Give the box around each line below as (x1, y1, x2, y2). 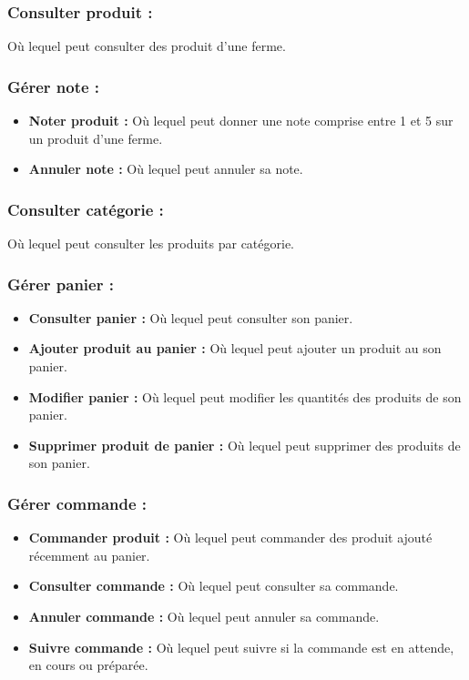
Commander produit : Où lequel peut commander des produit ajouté (28, 528, 433, 547)
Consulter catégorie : (7, 198, 164, 220)
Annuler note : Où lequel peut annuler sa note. (28, 159, 303, 178)
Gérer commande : (7, 492, 148, 514)
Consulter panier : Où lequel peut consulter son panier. (28, 308, 353, 327)
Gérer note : (7, 75, 100, 97)
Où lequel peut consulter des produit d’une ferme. (7, 36, 286, 56)
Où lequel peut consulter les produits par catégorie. (7, 234, 295, 253)
